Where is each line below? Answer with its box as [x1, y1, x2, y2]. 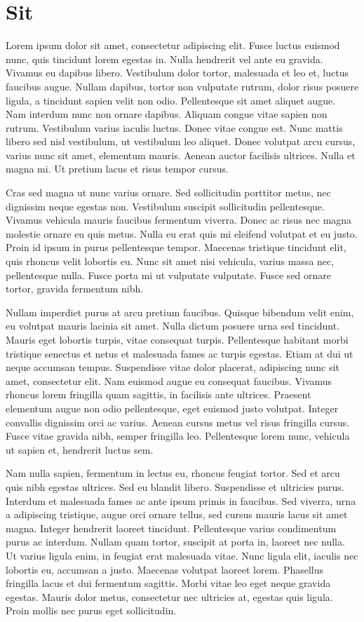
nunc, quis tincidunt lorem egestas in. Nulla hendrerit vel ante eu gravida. [6, 51, 323, 66]
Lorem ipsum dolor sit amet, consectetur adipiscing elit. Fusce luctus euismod [6, 38, 340, 53]
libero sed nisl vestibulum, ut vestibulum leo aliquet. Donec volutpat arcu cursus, [6, 134, 356, 149]
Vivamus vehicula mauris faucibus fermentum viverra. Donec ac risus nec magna [6, 212, 352, 227]
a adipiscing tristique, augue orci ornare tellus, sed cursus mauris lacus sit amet [6, 507, 348, 522]
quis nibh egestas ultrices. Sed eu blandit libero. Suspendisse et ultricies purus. [6, 479, 344, 494]
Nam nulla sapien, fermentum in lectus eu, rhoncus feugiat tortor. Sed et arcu [6, 466, 340, 480]
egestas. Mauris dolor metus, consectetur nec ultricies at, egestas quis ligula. [6, 589, 333, 604]
